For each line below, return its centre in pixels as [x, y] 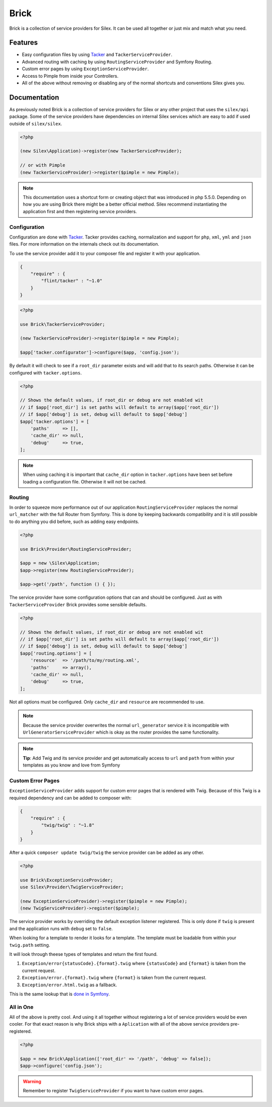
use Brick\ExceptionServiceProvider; [66, 880]
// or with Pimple [43, 165]
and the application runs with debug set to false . [61, 928]
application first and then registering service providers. [80, 211]
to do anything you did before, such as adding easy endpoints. [74, 521]
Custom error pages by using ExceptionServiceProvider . [85, 69]
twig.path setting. [30, 945]
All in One [21, 1007]
